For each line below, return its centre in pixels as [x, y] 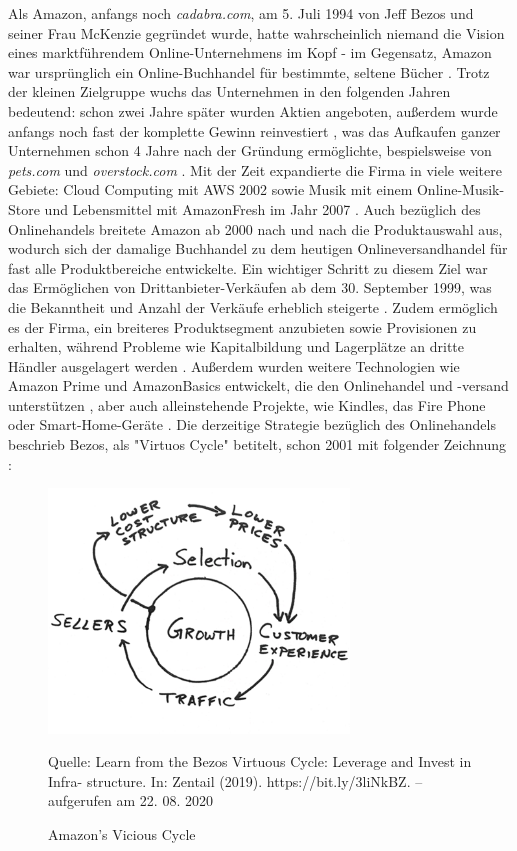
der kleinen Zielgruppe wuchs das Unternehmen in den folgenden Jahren [229, 91]
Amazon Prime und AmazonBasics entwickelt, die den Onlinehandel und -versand [258, 385]
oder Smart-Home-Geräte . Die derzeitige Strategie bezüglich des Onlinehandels [252, 424]
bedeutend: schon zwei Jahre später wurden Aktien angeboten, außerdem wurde [253, 110]
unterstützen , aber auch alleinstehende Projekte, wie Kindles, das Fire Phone [247, 404]
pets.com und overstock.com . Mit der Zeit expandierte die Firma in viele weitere [255, 169]
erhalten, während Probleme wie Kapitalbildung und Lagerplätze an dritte [236, 346]
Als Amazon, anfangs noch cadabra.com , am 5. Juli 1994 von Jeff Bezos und [241, 13]
